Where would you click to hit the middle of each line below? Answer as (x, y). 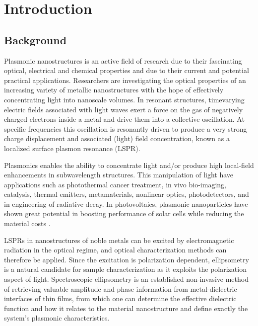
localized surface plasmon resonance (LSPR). (72, 148)
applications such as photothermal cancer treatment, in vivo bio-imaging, (115, 184)
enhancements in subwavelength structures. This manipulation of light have (119, 175)
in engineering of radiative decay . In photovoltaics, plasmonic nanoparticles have (126, 204)
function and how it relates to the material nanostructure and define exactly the (126, 308)
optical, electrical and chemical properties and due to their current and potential (127, 70)
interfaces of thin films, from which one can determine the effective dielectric (120, 298)
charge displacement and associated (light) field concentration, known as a (117, 138)
